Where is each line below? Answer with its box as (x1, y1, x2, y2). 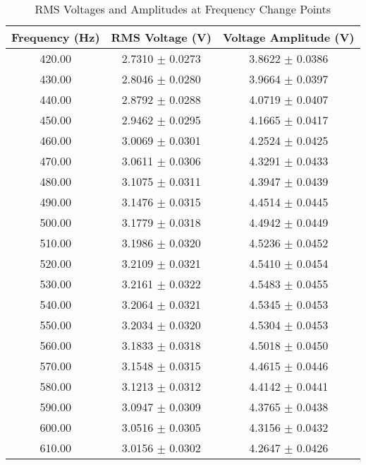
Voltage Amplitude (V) (222, 29, 355, 45)
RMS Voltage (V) (111, 29, 212, 45)
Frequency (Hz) (11, 29, 100, 45)
